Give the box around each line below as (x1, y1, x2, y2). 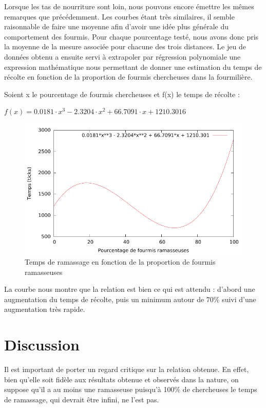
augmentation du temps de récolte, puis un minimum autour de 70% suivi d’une (4, 293, 256, 304)
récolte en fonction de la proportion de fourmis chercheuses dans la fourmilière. (4, 71, 253, 82)
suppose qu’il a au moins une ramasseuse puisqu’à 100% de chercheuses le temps (4, 384, 257, 395)
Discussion (4, 334, 80, 355)
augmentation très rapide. (4, 304, 85, 314)
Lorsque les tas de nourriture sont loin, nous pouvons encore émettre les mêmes (4, 1, 254, 11)
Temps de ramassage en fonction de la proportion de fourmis (25, 256, 216, 267)
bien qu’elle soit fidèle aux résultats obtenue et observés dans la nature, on (4, 374, 239, 384)
